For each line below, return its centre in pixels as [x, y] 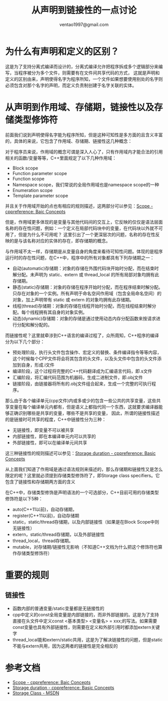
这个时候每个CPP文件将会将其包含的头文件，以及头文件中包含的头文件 [85, 359]
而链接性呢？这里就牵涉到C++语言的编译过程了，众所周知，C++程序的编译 [82, 335]
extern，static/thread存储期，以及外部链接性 [58, 534]
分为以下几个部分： [25, 341]
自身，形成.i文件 [38, 365]
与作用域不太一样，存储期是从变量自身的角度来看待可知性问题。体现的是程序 [84, 251]
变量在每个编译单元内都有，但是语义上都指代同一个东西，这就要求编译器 [84, 407]
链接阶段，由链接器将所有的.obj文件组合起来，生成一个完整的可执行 [82, 384]
